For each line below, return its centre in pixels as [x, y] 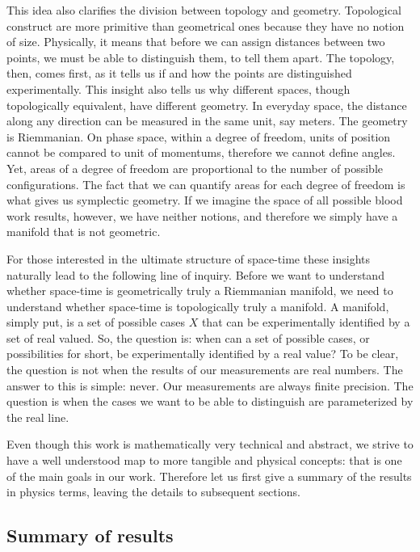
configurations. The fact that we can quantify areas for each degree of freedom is [206, 184]
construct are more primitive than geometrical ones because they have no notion [206, 25]
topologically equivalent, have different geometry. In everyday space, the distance [207, 105]
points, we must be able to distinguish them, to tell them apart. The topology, [201, 57]
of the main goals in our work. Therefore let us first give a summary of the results [209, 476]
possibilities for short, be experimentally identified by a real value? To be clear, [203, 354]
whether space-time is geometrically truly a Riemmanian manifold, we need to [200, 291]
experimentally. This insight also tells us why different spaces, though [178, 88]
